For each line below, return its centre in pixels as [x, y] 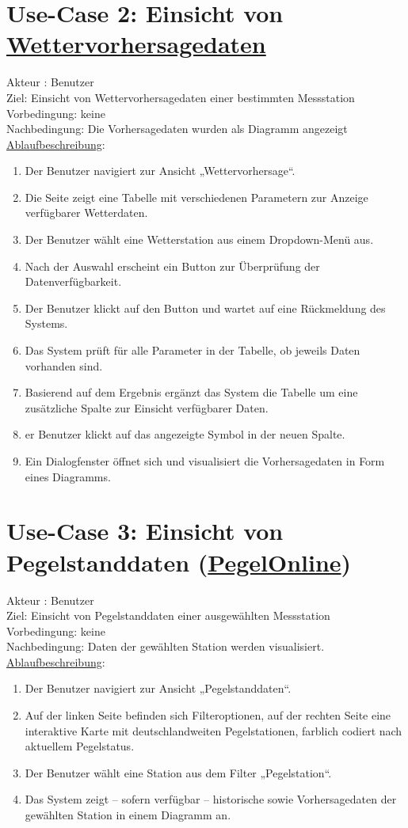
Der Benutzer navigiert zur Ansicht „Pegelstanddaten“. [158, 688]
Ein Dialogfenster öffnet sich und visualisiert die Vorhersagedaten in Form [205, 461]
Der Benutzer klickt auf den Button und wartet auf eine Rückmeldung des [205, 308]
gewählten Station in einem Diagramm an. [128, 815]
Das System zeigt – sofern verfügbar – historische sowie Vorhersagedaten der [211, 799]
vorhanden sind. [64, 365]
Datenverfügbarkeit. [73, 281]
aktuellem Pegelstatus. [80, 746]
